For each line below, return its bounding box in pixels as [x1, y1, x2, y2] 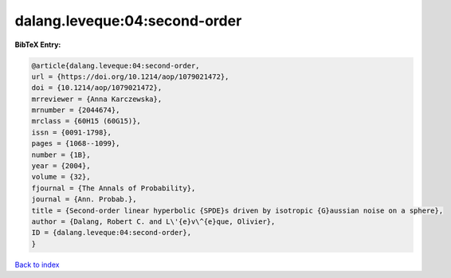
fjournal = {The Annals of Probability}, [31, 183, 196, 193]
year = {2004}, [31, 162, 91, 170]
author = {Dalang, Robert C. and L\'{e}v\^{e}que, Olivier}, [31, 217, 276, 226]
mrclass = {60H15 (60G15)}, [31, 116, 141, 126]
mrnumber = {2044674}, [31, 106, 120, 115]
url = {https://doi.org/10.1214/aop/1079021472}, [31, 72, 229, 81]
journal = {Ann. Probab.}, [31, 195, 137, 204]
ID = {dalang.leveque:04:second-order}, [31, 228, 191, 237]
